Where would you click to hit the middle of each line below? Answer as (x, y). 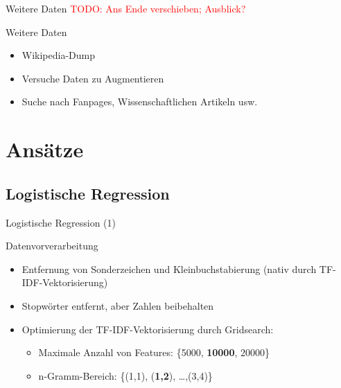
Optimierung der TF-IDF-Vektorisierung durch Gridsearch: (148, 329)
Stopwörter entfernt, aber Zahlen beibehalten (118, 305)
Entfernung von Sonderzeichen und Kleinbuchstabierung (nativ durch (169, 268)
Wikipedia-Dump (59, 55)
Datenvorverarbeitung (52, 246)
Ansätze (45, 149)
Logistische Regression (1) (61, 222)
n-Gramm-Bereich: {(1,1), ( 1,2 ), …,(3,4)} (125, 375)
